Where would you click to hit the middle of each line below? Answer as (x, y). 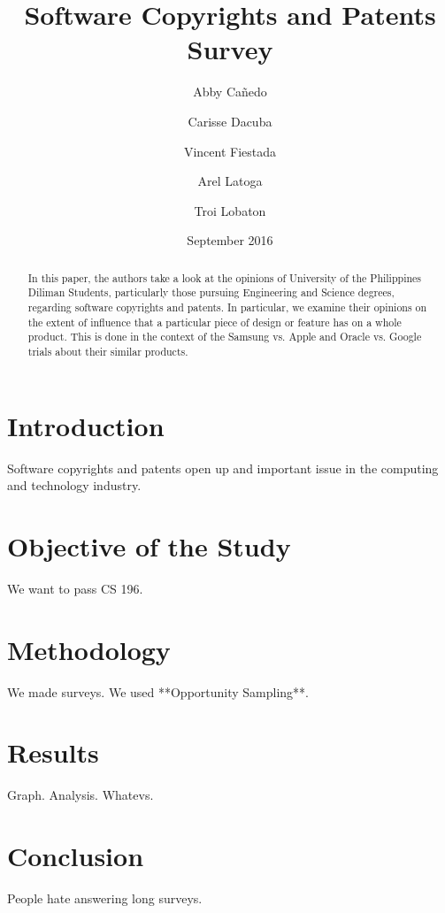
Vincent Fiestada (230, 151)
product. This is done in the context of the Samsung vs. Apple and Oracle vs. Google (225, 337)
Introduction (86, 425)
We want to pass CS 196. (75, 588)
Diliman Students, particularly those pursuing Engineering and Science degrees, (211, 292)
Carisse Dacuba (230, 121)
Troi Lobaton (230, 210)
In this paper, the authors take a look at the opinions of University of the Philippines (225, 277)
